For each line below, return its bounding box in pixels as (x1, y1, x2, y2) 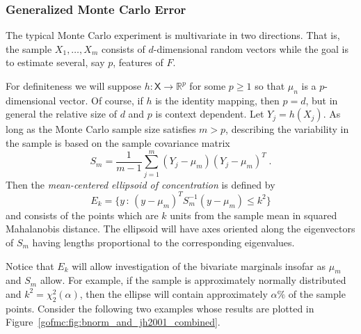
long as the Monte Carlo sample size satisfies (6, 122, 196, 136)
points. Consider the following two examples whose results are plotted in (6, 301, 314, 315)
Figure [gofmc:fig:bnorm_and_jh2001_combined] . (6, 315, 220, 329)
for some (189, 79, 226, 93)
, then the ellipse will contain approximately (79, 286, 268, 301)
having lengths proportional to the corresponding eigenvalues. (32, 234, 295, 249)
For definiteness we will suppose (6, 79, 141, 93)
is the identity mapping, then (155, 93, 280, 107)
